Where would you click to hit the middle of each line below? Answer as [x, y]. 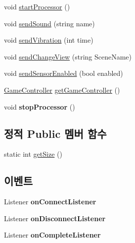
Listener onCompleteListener [52, 235]
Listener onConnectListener [50, 202]
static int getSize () [33, 154]
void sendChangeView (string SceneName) [68, 56]
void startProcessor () [37, 6]
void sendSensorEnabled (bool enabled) [64, 73]
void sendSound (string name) [49, 23]
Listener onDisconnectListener [55, 218]
